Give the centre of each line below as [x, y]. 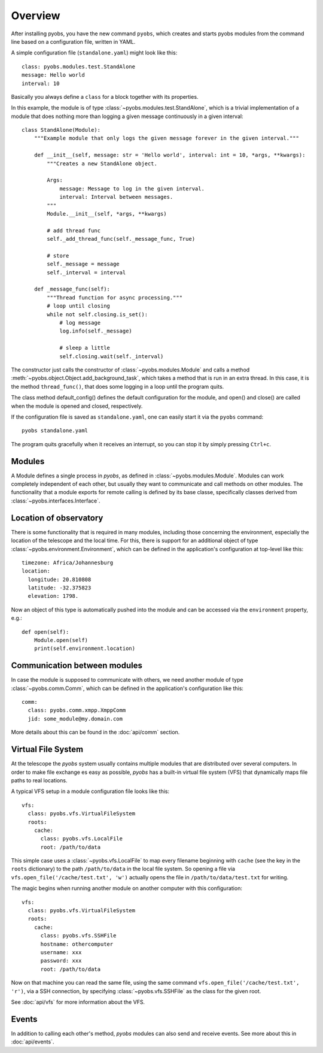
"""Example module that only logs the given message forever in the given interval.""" [166, 138]
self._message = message [83, 264]
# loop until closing [79, 306]
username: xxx [61, 952]
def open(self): [45, 632]
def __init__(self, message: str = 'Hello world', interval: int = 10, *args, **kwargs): [170, 155]
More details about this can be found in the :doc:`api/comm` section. [95, 732]
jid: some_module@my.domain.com [75, 718]
